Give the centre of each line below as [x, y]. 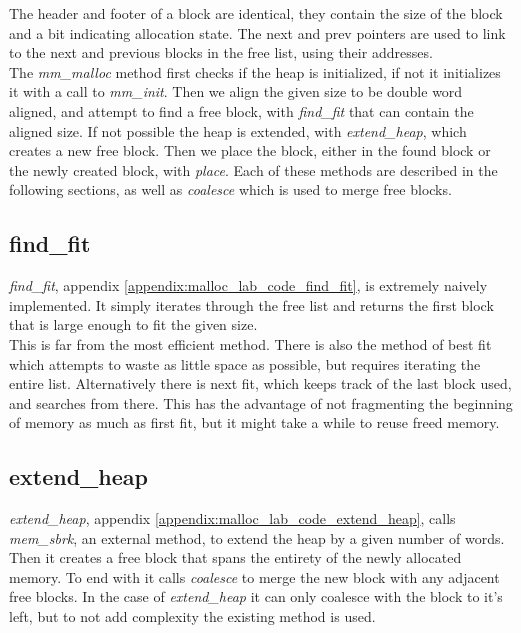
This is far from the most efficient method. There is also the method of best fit [250, 343]
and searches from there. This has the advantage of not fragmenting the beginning [261, 402]
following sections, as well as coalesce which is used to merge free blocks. [230, 189]
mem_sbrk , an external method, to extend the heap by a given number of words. [257, 537]
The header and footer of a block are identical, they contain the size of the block [256, 13]
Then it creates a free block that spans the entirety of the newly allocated [235, 557]
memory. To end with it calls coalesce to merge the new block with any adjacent [254, 576]
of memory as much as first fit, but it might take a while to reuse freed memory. [254, 422]
